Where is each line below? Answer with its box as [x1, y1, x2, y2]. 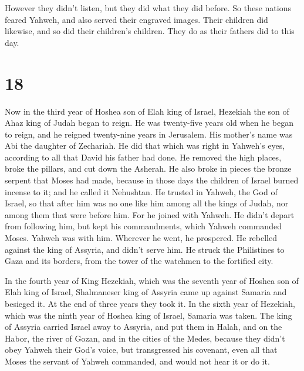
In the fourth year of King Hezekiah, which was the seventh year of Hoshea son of [5, 274, 299, 286]
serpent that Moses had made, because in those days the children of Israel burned [5, 174, 299, 186]
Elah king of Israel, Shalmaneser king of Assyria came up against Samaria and [5, 286, 287, 298]
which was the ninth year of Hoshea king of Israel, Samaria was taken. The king [5, 309, 292, 321]
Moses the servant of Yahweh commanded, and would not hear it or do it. [5, 355, 270, 367]
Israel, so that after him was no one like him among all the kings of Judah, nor [5, 197, 289, 209]
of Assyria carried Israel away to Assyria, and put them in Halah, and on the [5, 320, 282, 333]
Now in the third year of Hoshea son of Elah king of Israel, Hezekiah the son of [5, 105, 289, 117]
